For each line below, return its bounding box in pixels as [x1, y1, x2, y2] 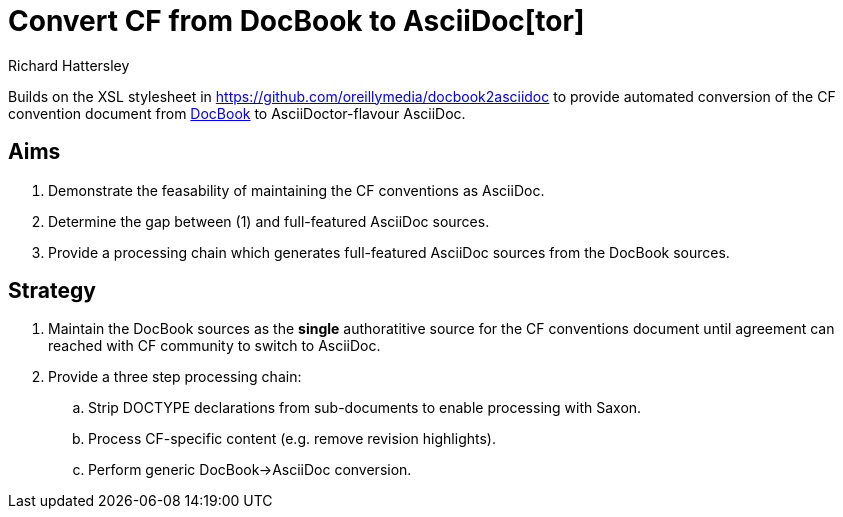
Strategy [8, 278, 96, 304]
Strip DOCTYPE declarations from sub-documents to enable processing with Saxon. [88, 399, 642, 417]
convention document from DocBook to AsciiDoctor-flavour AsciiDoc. [8, 104, 466, 122]
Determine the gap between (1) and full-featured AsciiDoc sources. [48, 212, 490, 230]
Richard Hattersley [8, 56, 130, 74]
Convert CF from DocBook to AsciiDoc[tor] [8, 4, 585, 38]
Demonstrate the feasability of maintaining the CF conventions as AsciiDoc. [48, 181, 545, 199]
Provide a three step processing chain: [48, 368, 302, 386]
